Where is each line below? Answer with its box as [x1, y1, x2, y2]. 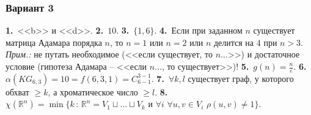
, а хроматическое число [48, 85, 138, 98]
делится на [213, 35, 254, 48]
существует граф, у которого [188, 72, 294, 84]
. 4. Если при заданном [154, 24, 243, 37]
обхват [5, 85, 29, 98]
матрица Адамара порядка [5, 35, 102, 48]
